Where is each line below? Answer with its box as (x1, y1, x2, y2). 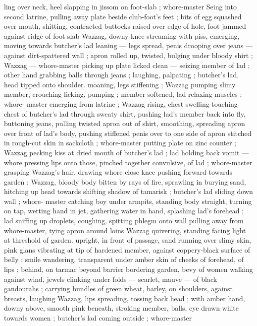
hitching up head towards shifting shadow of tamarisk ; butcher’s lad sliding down (4, 186, 253, 196)
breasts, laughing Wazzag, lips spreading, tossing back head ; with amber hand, (4, 293, 245, 303)
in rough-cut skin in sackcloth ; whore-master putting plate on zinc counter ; (4, 137, 236, 148)
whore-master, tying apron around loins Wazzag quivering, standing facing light (4, 225, 246, 235)
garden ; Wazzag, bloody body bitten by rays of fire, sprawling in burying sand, (4, 176, 246, 187)
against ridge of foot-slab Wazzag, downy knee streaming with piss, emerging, (4, 30, 240, 41)
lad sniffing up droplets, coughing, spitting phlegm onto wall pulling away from (4, 215, 244, 226)
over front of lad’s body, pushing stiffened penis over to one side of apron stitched (4, 128, 252, 138)
